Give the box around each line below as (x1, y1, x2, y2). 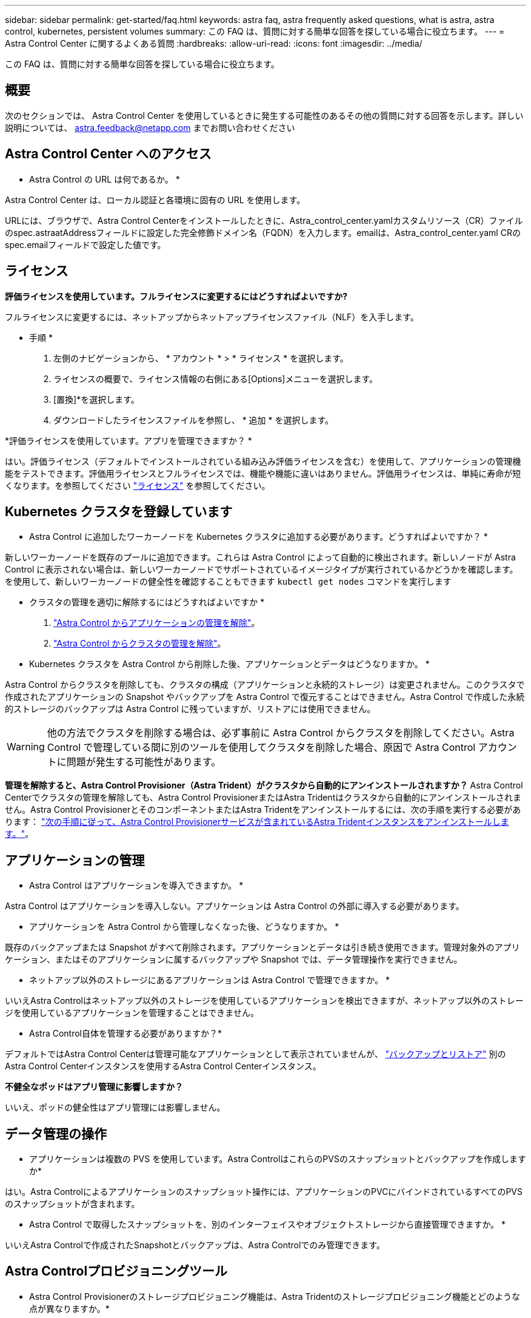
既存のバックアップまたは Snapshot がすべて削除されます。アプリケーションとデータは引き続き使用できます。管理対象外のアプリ (5, 942, 520, 953)
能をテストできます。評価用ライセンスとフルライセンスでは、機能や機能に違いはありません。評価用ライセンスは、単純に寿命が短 (5, 468, 521, 479)
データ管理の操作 (5, 1126, 107, 1141)
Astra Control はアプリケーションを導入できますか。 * (29, 880, 244, 891)
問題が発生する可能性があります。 (66, 756, 221, 768)
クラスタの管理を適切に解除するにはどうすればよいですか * (29, 597, 265, 608)
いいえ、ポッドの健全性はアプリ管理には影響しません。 (5, 1102, 225, 1113)
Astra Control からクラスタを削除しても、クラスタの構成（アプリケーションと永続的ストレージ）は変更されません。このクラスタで (5, 679, 525, 690)
